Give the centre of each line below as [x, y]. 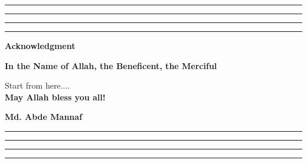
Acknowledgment [40, 45]
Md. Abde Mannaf [44, 117]
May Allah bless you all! [55, 97]
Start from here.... [37, 85]
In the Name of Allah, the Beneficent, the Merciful [111, 65]
